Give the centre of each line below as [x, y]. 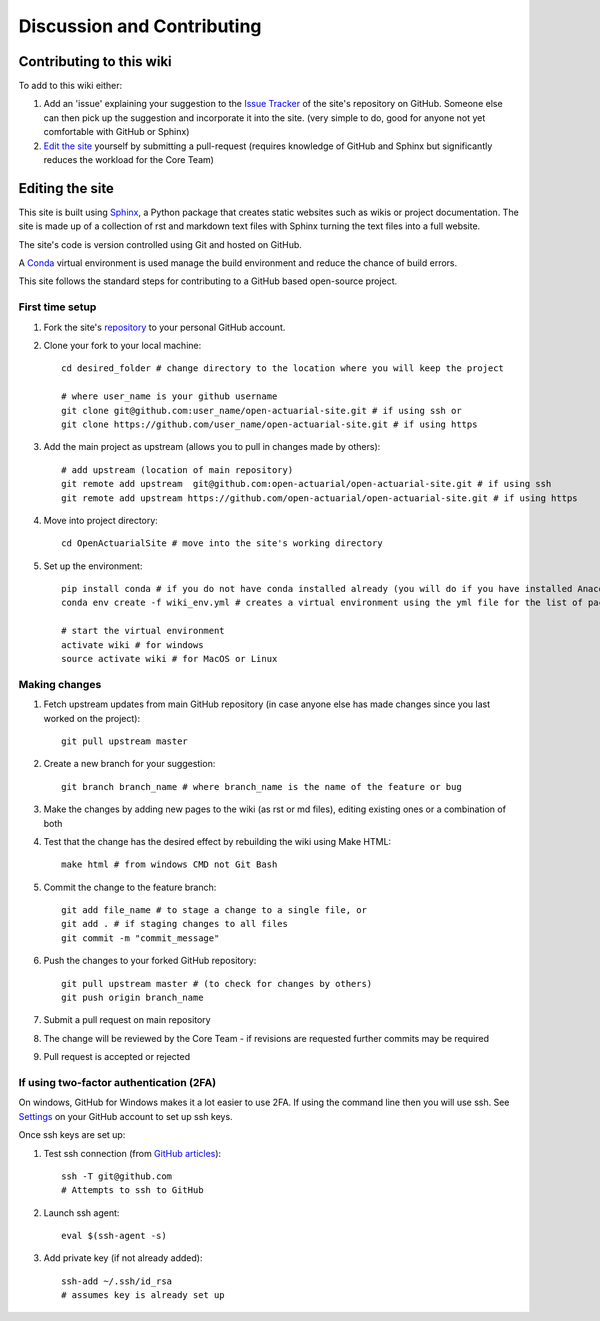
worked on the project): [91, 718]
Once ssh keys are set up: [72, 1135]
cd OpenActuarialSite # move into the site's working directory [222, 543]
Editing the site [66, 188]
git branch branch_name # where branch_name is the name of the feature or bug [261, 786]
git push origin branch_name [132, 998]
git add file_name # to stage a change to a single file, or [214, 910]
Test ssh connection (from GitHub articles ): [132, 1153]
